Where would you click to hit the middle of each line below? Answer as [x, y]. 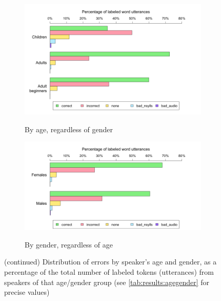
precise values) [27, 292]
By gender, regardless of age [69, 244]
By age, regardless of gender [69, 129]
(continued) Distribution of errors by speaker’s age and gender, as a [110, 262]
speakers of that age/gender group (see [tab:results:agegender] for [107, 282]
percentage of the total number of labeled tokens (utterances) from [109, 271]
